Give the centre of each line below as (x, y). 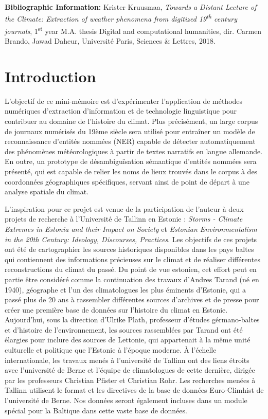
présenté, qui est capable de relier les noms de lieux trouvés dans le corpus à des (131, 171)
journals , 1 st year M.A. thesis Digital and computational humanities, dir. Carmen (133, 30)
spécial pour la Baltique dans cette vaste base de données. (96, 410)
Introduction (50, 76)
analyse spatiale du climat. (47, 192)
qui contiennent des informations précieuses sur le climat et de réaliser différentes (132, 259)
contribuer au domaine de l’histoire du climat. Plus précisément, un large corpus (131, 121)
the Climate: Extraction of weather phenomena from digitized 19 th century (121, 18)
